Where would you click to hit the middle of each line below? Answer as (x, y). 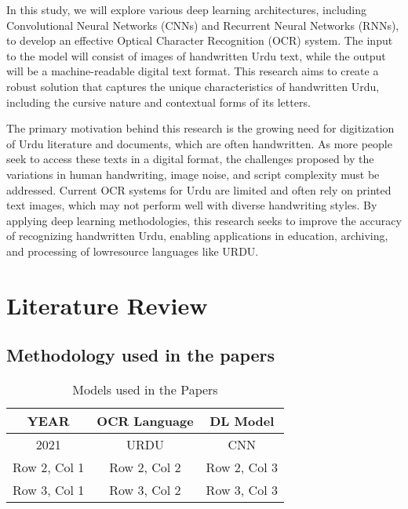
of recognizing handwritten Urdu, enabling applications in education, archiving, (197, 236)
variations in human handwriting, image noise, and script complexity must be (193, 174)
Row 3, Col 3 (242, 490)
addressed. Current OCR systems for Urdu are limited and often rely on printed (199, 189)
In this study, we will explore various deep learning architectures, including (187, 9)
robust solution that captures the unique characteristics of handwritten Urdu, (193, 86)
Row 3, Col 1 (49, 490)
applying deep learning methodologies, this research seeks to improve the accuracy (204, 220)
